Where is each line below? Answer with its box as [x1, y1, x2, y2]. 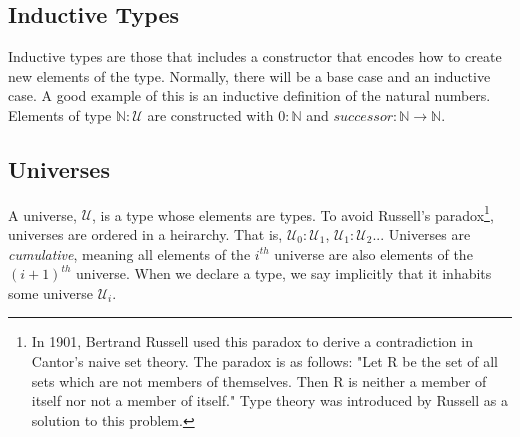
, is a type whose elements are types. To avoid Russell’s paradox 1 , [92, 201, 494, 225]
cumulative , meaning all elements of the [8, 243, 251, 264]
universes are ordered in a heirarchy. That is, [8, 224, 283, 245]
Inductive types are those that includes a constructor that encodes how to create [8, 46, 502, 67]
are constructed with [147, 104, 274, 125]
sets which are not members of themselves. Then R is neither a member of [31, 370, 487, 391]
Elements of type [8, 104, 112, 125]
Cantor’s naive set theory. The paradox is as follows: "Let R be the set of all [31, 351, 499, 371]
